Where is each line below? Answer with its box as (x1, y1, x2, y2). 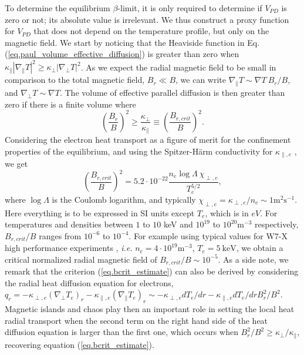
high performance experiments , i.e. (5, 242, 133, 254)
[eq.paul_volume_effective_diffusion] (8, 48, 142, 60)
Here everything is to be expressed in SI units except (5, 206, 195, 219)
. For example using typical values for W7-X (129, 229, 288, 242)
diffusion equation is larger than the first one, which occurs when (5, 326, 238, 338)
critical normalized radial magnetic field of (5, 253, 157, 265)
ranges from (39, 229, 82, 242)
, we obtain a (236, 242, 283, 254)
